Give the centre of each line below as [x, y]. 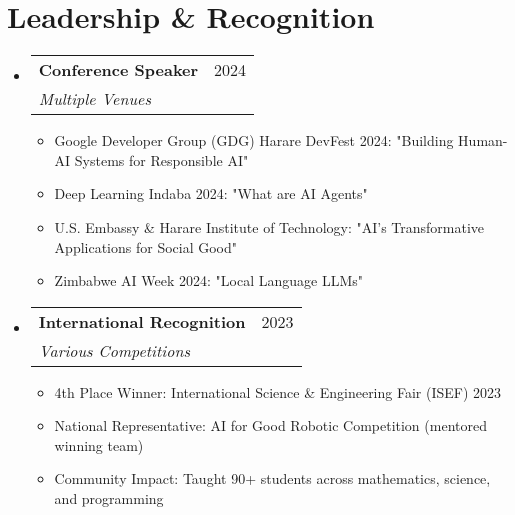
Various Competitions [114, 350]
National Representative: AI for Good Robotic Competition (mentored [270, 425]
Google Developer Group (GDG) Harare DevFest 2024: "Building [254, 140]
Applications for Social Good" [146, 246]
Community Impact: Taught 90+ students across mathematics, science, [272, 478]
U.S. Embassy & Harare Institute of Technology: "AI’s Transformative [269, 226]
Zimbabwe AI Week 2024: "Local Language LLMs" [208, 280]
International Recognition [142, 321]
